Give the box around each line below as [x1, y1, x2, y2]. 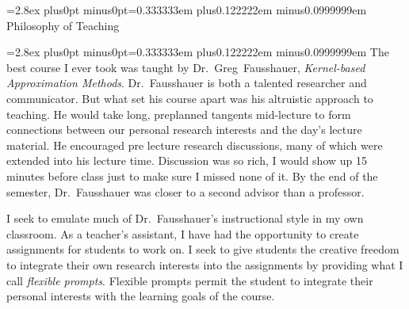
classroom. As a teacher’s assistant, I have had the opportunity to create [6, 225, 359, 242]
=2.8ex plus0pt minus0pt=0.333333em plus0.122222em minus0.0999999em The [6, 44, 389, 60]
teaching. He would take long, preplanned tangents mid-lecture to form [6, 105, 351, 122]
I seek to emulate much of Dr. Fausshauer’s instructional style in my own [6, 210, 364, 227]
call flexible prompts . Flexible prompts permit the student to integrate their [6, 272, 373, 288]
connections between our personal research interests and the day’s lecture [6, 121, 362, 138]
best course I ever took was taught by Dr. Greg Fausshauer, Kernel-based [6, 59, 365, 75]
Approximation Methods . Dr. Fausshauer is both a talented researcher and [6, 74, 367, 91]
